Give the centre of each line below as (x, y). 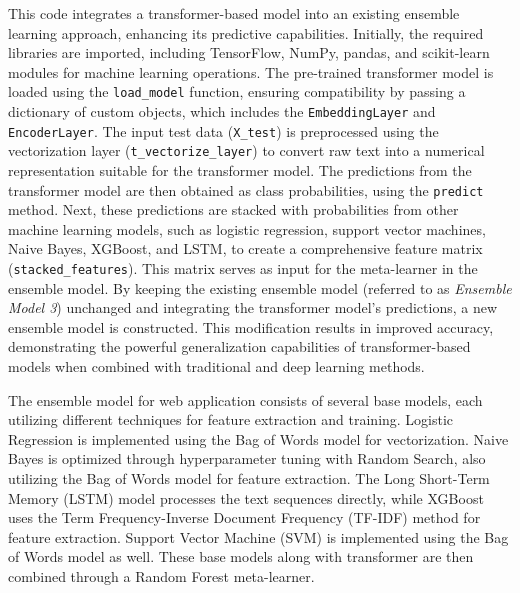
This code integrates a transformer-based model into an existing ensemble (234, 13)
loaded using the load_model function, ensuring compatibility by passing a (237, 91)
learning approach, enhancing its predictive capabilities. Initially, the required (246, 32)
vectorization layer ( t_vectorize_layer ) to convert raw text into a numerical (246, 150)
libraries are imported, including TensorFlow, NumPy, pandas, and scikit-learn (249, 52)
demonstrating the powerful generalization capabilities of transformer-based (239, 346)
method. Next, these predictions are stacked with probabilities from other (233, 209)
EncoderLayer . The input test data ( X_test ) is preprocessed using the (223, 130)
